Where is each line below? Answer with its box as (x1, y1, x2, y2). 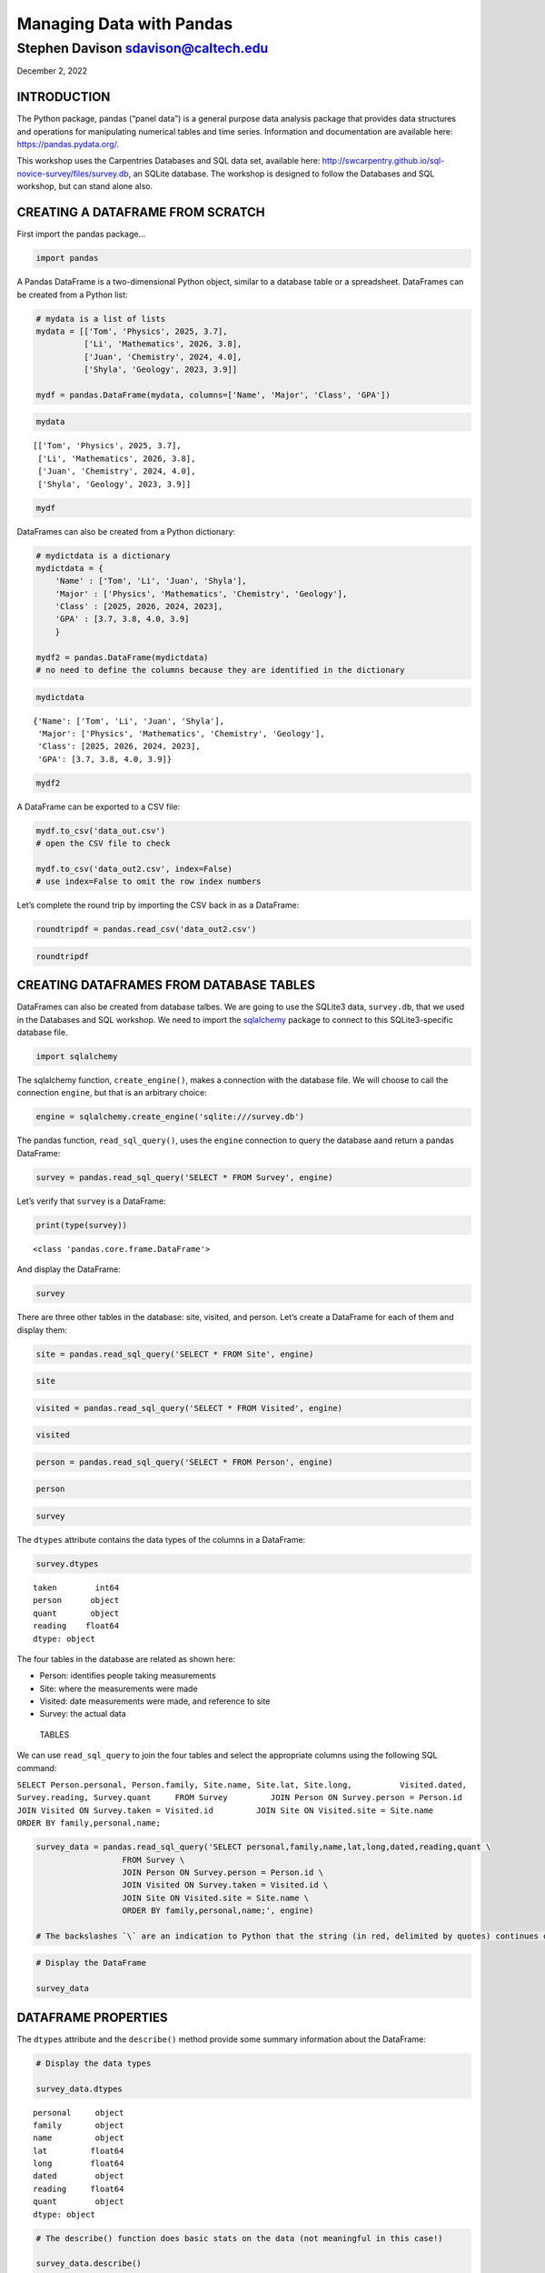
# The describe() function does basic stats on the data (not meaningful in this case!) (35, 2233, 444, 2243)
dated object (33, 2171, 124, 2181)
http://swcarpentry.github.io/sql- (322, 155, 445, 166)
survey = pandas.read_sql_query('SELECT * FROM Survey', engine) (35, 1172, 333, 1182)
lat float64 (33, 2146, 124, 2156)
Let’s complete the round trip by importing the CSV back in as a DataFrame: (16, 900, 300, 911)
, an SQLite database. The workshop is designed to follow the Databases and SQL (128, 168, 435, 179)
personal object (33, 2108, 124, 2118)
